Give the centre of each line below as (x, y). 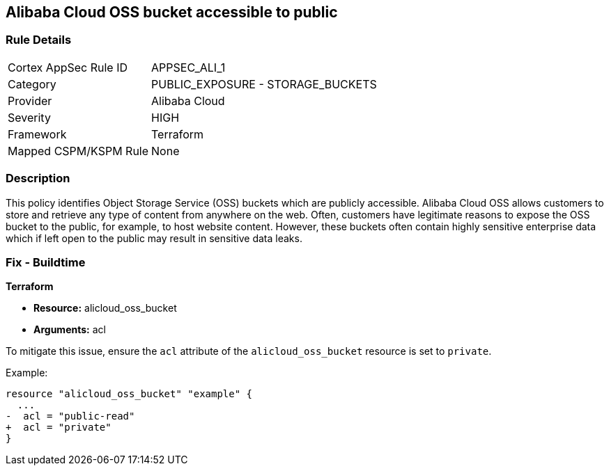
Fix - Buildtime (46, 262)
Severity (29, 117)
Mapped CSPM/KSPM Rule (78, 151)
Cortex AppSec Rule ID (68, 67)
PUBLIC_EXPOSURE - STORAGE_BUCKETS (264, 84)
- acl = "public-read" (70, 416)
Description (38, 178)
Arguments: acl (70, 330)
